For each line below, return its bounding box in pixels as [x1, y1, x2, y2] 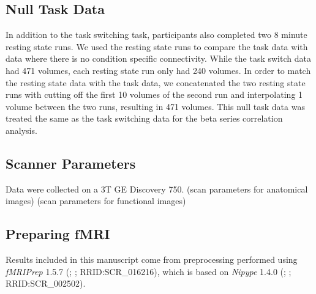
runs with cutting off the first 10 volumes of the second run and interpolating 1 [6, 88, 303, 101]
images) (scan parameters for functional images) [6, 194, 186, 207]
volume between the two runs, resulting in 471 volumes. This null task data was [6, 100, 305, 112]
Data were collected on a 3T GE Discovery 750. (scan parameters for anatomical [6, 182, 308, 195]
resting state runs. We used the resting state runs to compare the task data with [6, 40, 308, 53]
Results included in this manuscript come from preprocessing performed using [6, 253, 298, 266]
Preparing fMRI [6, 224, 110, 243]
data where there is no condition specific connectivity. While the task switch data [6, 52, 311, 65]
